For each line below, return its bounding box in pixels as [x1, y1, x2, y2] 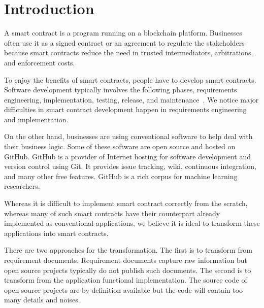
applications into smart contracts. [4, 227, 109, 238]
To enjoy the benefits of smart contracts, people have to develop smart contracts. [4, 74, 256, 85]
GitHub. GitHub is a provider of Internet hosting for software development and [4, 151, 251, 161]
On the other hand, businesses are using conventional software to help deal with [4, 131, 253, 142]
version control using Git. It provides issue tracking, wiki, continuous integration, [4, 161, 257, 172]
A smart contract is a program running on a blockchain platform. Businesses [4, 27, 242, 38]
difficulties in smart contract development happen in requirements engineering [4, 104, 247, 115]
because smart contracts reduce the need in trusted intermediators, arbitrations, [4, 47, 253, 58]
